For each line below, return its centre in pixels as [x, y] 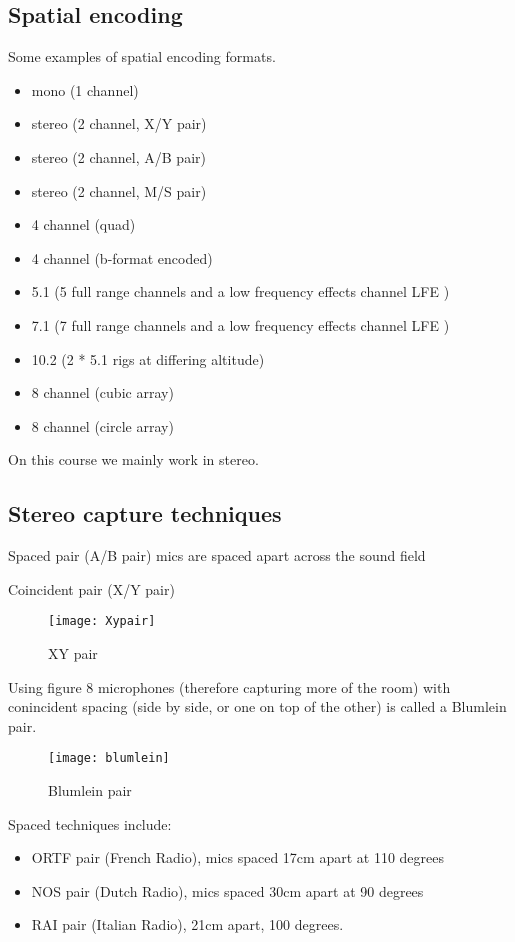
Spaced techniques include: [90, 823]
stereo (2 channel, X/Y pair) [119, 123]
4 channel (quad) [83, 224]
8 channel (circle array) [102, 425]
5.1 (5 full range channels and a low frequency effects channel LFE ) [240, 291]
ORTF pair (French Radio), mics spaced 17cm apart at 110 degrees [237, 857]
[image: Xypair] [102, 621]
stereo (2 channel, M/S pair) [119, 190]
